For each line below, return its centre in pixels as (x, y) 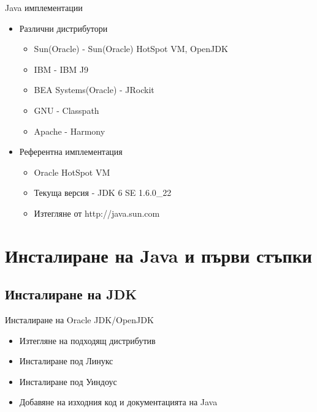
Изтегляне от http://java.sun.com (97, 213)
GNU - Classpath (67, 110)
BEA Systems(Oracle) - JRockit (94, 90)
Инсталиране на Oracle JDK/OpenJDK (79, 320)
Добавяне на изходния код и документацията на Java (118, 402)
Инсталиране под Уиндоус (68, 381)
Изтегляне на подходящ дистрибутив (87, 340)
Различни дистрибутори (63, 28)
